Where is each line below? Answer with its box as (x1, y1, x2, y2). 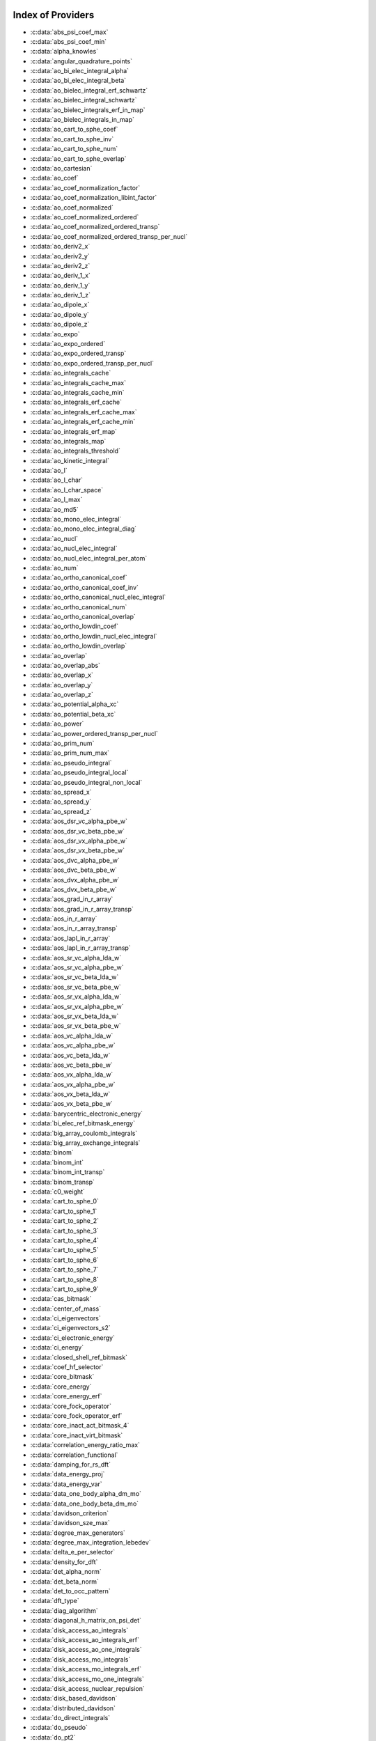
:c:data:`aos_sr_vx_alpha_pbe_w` (30, 1002, 124, 1010)
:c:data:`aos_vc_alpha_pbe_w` (30, 1041, 116, 1049)
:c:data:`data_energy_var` (30, 1480, 102, 1488)
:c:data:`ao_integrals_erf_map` (30, 427, 118, 435)
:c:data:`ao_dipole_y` (30, 310, 90, 318)
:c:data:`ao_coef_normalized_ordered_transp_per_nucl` (30, 232, 188, 240)
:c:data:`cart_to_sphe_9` (30, 1285, 99, 1293)
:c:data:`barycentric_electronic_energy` (30, 1109, 143, 1118)
